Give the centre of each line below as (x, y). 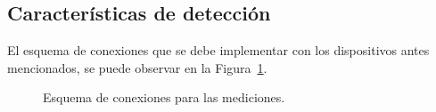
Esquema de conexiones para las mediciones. (164, 97)
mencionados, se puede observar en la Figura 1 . (137, 67)
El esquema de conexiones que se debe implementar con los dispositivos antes (218, 50)
